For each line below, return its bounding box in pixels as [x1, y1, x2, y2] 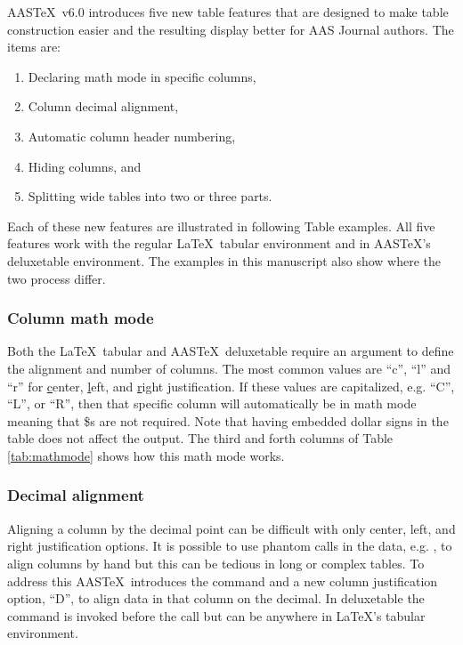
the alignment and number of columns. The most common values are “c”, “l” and [7, 359, 451, 377]
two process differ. [7, 269, 106, 287]
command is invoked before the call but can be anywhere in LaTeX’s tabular [7, 606, 426, 625]
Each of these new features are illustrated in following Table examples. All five [7, 216, 435, 235]
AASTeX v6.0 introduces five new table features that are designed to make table [7, 3, 449, 20]
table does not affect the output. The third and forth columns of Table [7, 429, 394, 447]
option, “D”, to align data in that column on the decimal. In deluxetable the [7, 589, 425, 608]
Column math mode [7, 307, 154, 329]
